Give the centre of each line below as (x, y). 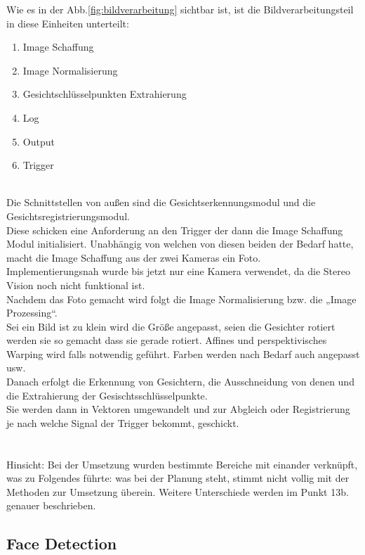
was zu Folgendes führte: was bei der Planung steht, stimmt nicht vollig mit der (178, 478)
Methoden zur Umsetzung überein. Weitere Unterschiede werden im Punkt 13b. (178, 491)
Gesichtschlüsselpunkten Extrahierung (105, 94)
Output (39, 141)
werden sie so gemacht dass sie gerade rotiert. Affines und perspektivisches (167, 340)
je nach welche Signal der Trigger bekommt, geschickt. (123, 422)
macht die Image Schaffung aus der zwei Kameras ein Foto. (134, 257)
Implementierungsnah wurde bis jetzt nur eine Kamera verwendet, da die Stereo (178, 271)
